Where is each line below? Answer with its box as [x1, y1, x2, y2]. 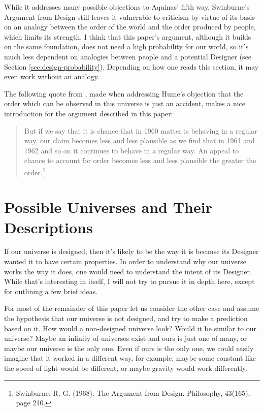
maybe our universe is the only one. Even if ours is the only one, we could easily [4, 342, 254, 353]
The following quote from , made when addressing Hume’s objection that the [4, 88, 244, 99]
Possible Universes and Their [4, 197, 212, 217]
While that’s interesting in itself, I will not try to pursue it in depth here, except [4, 276, 255, 287]
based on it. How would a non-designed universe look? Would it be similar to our [4, 323, 257, 333]
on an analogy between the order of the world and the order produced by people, [4, 21, 256, 32]
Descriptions [4, 216, 93, 237]
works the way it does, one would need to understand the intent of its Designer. [4, 266, 252, 276]
